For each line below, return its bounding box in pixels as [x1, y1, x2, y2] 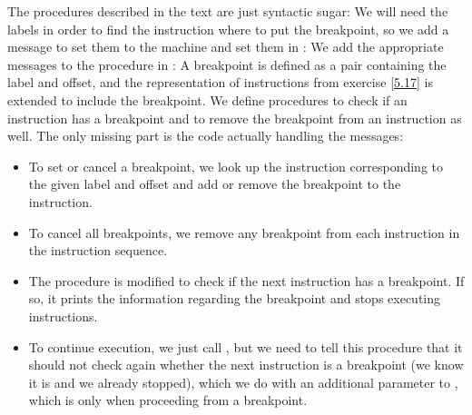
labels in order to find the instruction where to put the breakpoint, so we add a [7, 19, 449, 38]
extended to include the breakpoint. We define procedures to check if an [7, 90, 408, 109]
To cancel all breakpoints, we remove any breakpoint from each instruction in [28, 222, 460, 242]
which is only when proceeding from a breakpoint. [28, 390, 308, 410]
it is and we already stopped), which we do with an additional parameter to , [28, 372, 458, 391]
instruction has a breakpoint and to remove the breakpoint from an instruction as [7, 108, 462, 127]
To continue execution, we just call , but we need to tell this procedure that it [28, 337, 463, 356]
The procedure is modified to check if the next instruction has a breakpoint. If [28, 271, 465, 290]
